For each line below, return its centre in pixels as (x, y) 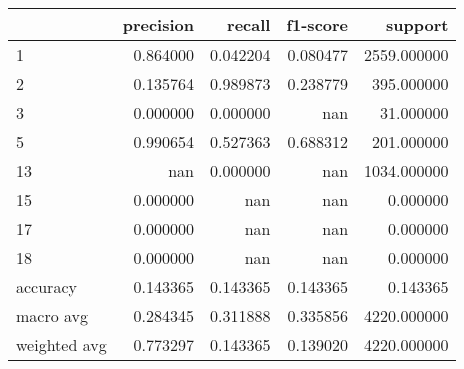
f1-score (317, 24)
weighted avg (61, 344)
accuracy (46, 286)
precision (158, 24)
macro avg (52, 315)
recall (249, 24)
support (417, 24)
